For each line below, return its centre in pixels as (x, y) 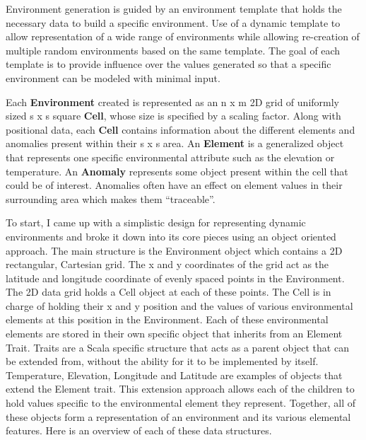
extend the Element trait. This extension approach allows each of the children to (180, 389)
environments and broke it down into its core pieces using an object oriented (171, 236)
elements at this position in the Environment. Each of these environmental (167, 319)
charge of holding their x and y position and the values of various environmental (179, 305)
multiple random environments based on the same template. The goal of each (173, 50)
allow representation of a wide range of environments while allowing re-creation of (183, 36)
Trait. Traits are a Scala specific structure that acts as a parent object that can (177, 347)
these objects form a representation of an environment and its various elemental (178, 416)
